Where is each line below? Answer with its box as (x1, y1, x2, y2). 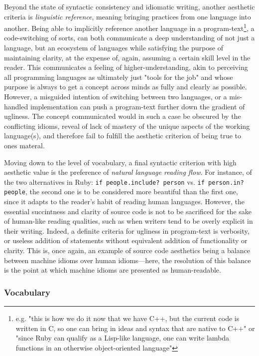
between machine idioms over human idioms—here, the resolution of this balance (4, 255, 251, 265)
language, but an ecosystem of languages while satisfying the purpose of (4, 42, 223, 53)
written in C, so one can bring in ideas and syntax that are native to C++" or (15, 323, 255, 333)
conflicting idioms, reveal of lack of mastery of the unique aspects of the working (4, 120, 250, 131)
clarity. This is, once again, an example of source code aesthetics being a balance (4, 245, 250, 256)
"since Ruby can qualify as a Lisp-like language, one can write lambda (15, 333, 230, 343)
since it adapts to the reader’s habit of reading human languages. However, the (4, 196, 245, 207)
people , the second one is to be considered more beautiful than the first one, (4, 186, 238, 197)
